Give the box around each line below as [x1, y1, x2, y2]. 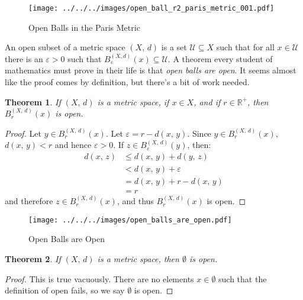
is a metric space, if [97, 95, 169, 108]
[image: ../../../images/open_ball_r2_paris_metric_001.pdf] [28, 4, 275, 12]
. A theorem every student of [167, 52, 273, 64]
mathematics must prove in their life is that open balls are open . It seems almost [5, 64, 296, 76]
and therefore [5, 195, 53, 207]
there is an [5, 52, 43, 64]
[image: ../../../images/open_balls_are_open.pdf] [28, 215, 232, 224]
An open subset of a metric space [5, 41, 125, 53]
